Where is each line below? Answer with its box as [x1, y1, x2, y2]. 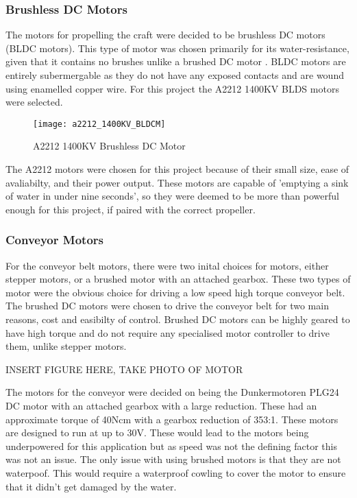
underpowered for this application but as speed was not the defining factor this [5, 438, 337, 453]
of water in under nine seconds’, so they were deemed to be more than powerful [5, 189, 339, 203]
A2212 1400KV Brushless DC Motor [33, 139, 186, 153]
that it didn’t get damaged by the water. [5, 479, 177, 493]
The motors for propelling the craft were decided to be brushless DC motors [5, 27, 325, 42]
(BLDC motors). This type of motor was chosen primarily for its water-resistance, [5, 40, 349, 55]
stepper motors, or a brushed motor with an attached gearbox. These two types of [5, 272, 351, 286]
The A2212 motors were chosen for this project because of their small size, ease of [5, 162, 349, 176]
